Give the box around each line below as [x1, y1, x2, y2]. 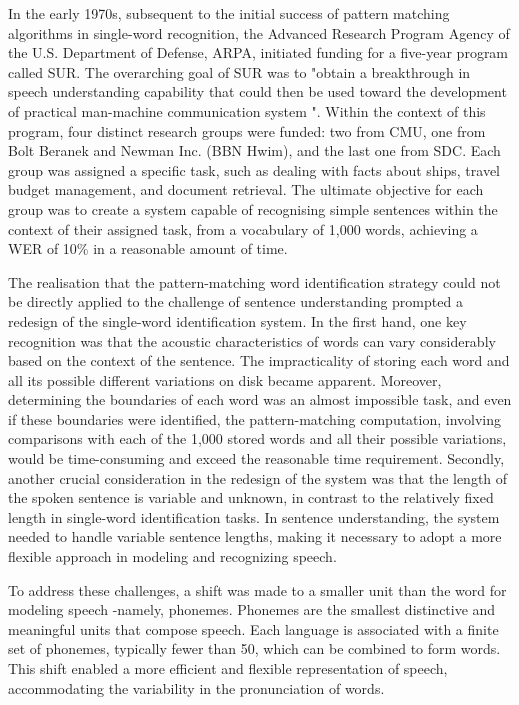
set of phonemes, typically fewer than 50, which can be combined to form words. [8, 638, 501, 659]
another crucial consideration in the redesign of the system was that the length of [8, 467, 508, 488]
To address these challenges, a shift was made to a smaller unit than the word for [8, 579, 507, 600]
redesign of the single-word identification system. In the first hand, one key [8, 310, 467, 331]
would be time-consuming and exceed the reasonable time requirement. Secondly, [8, 448, 505, 469]
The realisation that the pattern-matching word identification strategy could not [8, 271, 501, 292]
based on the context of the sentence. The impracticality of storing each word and [8, 350, 510, 371]
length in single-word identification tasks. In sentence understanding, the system [8, 506, 500, 527]
